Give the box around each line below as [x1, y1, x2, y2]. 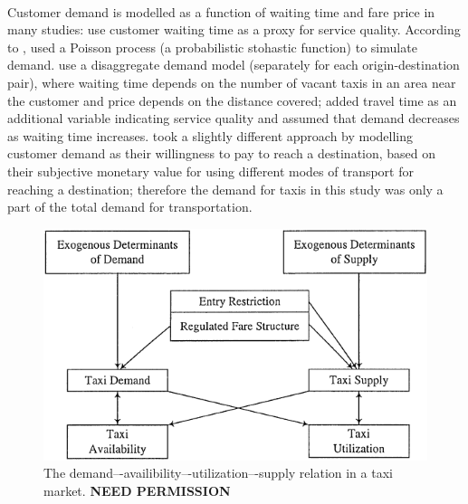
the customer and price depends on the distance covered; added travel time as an [7, 90, 457, 109]
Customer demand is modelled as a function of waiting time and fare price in [7, 2, 435, 21]
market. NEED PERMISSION [43, 480, 231, 499]
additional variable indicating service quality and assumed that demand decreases [7, 109, 460, 128]
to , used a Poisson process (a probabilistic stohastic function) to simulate [7, 37, 417, 56]
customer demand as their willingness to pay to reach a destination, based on [7, 144, 436, 163]
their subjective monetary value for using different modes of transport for [7, 161, 414, 180]
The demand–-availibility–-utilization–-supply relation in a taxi [43, 463, 393, 482]
